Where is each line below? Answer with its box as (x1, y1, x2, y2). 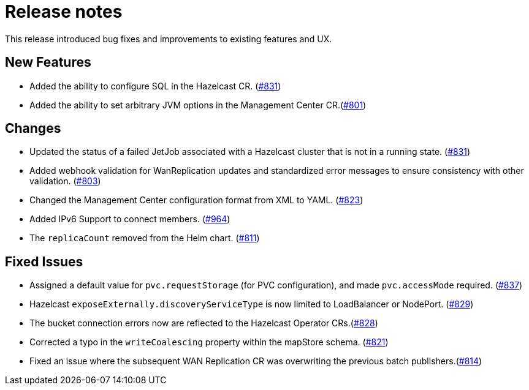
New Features (5, 54, 91, 70)
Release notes (5, 1, 123, 22)
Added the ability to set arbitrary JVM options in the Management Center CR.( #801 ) (29, 99, 367, 110)
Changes (5, 121, 61, 137)
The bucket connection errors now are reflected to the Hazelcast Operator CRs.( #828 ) (29, 318, 378, 329)
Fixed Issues (5, 253, 83, 269)
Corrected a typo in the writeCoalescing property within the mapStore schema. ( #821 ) (29, 337, 389, 348)
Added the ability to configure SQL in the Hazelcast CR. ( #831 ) (29, 80, 281, 91)
